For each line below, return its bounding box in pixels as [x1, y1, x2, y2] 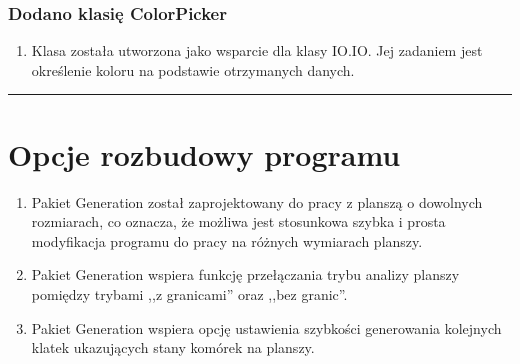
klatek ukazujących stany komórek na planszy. [31, 337, 315, 358]
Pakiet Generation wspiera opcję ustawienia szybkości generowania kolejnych [31, 317, 502, 338]
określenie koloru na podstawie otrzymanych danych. [31, 59, 355, 80]
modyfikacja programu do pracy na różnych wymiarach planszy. [31, 230, 423, 251]
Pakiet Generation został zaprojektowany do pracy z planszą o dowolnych [31, 191, 483, 212]
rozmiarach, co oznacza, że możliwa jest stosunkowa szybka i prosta [31, 211, 446, 232]
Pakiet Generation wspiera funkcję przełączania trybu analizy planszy [31, 264, 460, 285]
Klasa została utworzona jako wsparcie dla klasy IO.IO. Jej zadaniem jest [31, 40, 483, 61]
